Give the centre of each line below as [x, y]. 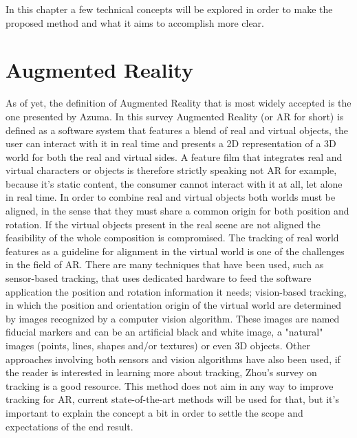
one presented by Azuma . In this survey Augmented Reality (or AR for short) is [175, 116]
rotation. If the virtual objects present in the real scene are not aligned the [163, 224]
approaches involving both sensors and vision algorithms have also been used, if [173, 359]
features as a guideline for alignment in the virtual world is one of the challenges [175, 251]
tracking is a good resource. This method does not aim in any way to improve [170, 385]
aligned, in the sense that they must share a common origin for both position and [177, 211]
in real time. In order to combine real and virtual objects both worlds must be [171, 197]
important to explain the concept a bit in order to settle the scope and [154, 412]
